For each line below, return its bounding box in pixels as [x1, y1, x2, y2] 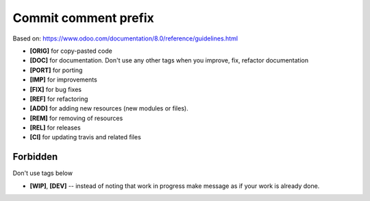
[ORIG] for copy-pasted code [29, 47, 112, 55]
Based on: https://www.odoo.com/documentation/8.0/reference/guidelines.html [12, 34, 238, 43]
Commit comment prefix [12, 10, 154, 25]
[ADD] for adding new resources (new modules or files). [29, 104, 188, 113]
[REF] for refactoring [29, 95, 88, 103]
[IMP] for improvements [29, 75, 97, 84]
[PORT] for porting [29, 66, 83, 74]
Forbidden [12, 151, 58, 163]
